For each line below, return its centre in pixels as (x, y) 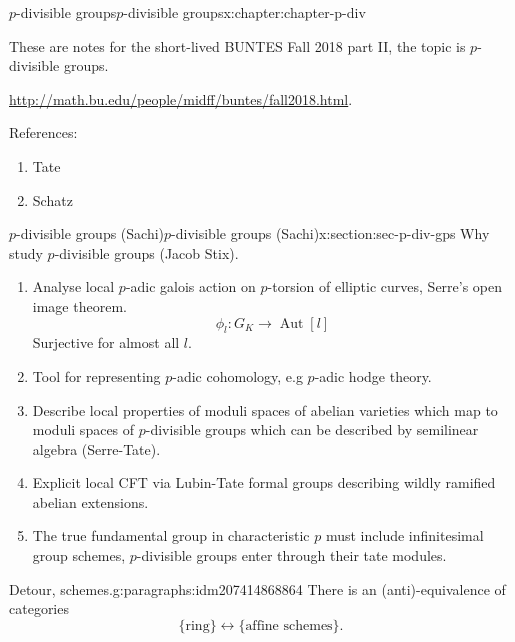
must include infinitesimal (404, 535)
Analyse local (73, 286)
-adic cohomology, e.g (237, 375)
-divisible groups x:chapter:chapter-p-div (244, 12)
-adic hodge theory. (373, 375)
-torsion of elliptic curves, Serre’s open (385, 286)
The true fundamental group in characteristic (171, 535)
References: (43, 132)
